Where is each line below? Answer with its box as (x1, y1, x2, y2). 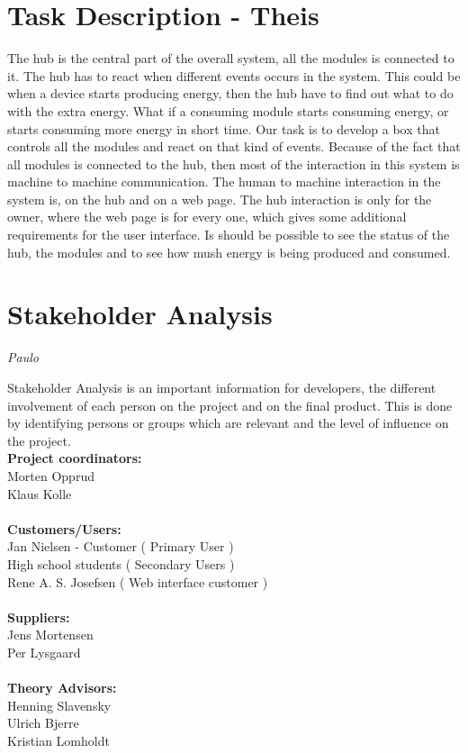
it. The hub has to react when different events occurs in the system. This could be (7, 66, 461, 85)
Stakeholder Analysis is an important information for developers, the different (7, 377, 436, 396)
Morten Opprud (7, 466, 94, 485)
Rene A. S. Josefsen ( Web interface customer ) (7, 572, 268, 591)
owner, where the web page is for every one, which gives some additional (7, 207, 407, 226)
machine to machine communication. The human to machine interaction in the (7, 172, 441, 191)
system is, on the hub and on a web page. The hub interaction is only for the (7, 189, 432, 208)
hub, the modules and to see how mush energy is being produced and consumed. (7, 242, 451, 261)
